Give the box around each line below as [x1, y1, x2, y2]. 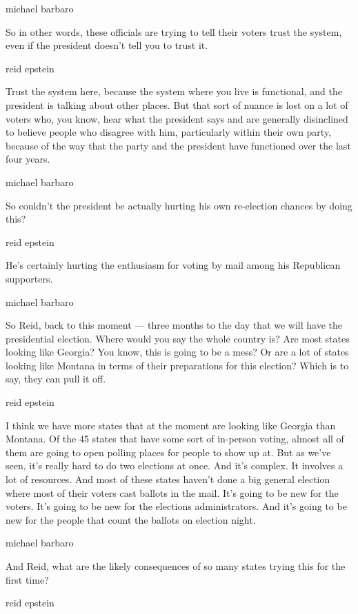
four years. [6, 152, 50, 166]
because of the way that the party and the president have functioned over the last [6, 138, 351, 152]
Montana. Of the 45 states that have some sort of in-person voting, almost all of [6, 431, 344, 446]
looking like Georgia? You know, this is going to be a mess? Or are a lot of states [6, 345, 349, 359]
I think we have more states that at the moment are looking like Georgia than [6, 418, 336, 432]
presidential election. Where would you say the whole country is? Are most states [6, 331, 350, 345]
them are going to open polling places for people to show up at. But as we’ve [6, 444, 331, 459]
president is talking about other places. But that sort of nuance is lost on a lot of [6, 97, 348, 112]
